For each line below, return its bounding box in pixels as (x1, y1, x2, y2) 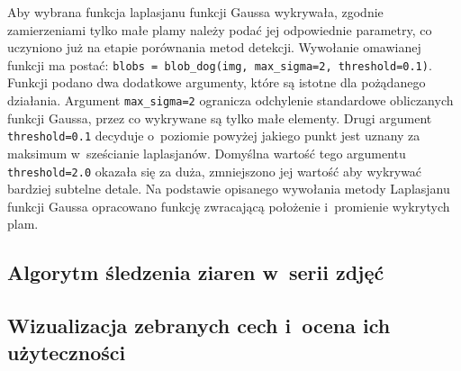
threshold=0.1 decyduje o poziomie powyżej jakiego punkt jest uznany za (7, 126, 420, 145)
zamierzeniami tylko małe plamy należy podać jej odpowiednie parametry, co (7, 20, 432, 39)
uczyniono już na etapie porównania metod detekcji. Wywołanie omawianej (7, 38, 421, 57)
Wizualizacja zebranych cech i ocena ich (7, 312, 391, 339)
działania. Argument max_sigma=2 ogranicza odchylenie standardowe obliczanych (7, 91, 454, 110)
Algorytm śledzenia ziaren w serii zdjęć (7, 258, 384, 286)
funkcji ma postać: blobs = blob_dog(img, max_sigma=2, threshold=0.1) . (7, 55, 432, 74)
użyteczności (7, 338, 126, 366)
